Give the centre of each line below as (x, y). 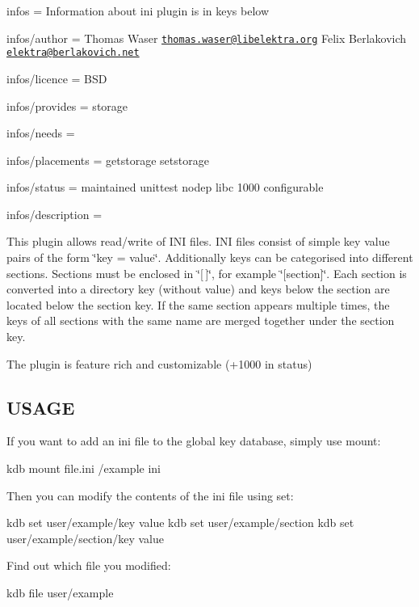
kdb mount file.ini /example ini (84, 468)
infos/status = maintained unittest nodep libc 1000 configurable (165, 187)
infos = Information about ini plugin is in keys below (138, 11)
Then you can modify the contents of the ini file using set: (150, 495)
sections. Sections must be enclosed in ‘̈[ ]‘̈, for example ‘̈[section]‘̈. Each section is (207, 273)
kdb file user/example (60, 592)
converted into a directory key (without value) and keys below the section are (198, 289)
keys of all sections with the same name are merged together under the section (201, 320)
